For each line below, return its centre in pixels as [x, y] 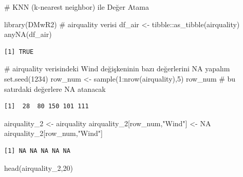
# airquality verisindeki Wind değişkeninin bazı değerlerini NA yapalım [117, 68]
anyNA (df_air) [28, 34]
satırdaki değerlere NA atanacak [55, 88]
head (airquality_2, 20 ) [39, 168]
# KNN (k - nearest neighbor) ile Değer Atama [77, 7]
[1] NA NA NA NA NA [37, 151]
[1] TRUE [19, 52]
